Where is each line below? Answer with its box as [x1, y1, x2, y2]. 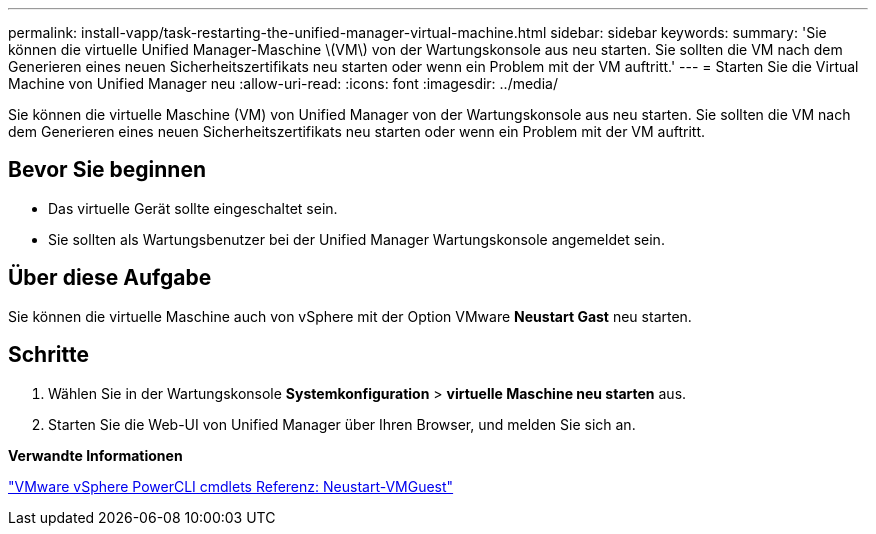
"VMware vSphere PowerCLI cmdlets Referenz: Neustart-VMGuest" [8, 477, 454, 495]
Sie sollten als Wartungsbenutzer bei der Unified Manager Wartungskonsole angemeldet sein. [48, 230, 665, 248]
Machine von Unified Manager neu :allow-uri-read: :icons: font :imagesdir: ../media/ [8, 75, 558, 92]
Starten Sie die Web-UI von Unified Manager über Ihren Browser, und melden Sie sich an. [48, 415, 636, 433]
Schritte [8, 342, 89, 368]
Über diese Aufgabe [8, 265, 212, 291]
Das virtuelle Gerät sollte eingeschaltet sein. [48, 199, 338, 217]
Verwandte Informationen [8, 446, 183, 464]
